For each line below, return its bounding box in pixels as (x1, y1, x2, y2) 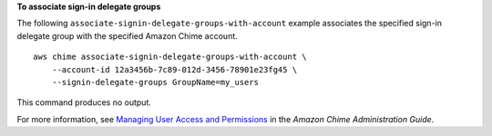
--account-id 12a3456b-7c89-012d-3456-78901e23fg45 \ (51, 64, 298, 74)
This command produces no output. (16, 97, 152, 108)
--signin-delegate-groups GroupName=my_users (51, 77, 260, 87)
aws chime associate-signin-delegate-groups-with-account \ (33, 52, 307, 63)
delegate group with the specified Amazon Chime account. (16, 30, 239, 41)
